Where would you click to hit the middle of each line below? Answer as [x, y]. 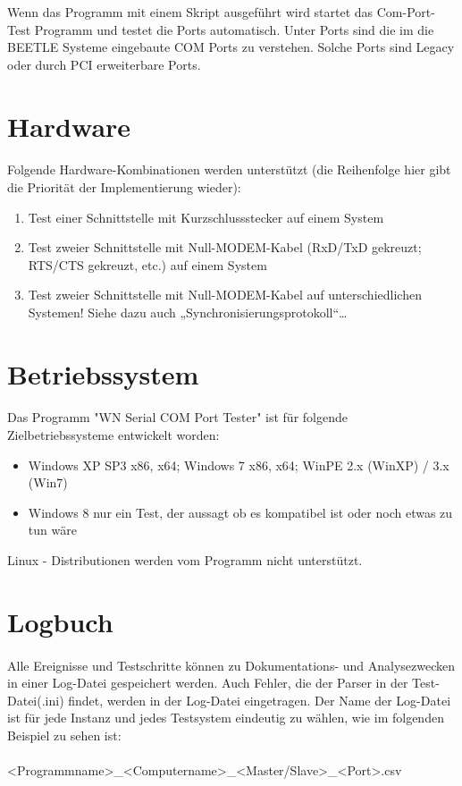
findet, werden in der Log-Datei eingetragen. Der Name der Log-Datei [260, 700]
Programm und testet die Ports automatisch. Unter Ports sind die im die [234, 29]
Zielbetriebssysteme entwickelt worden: [113, 435]
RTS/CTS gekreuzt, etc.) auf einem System [147, 264]
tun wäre [52, 530]
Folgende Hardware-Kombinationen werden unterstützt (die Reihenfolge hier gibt [229, 169]
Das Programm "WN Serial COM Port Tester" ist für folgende [177, 417]
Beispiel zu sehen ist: [64, 735]
